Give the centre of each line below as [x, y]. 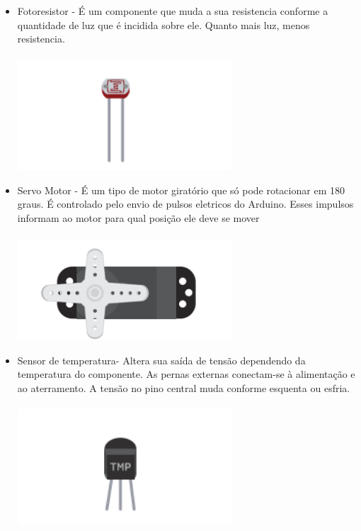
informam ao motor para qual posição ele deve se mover [138, 217]
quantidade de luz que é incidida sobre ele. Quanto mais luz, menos [164, 24]
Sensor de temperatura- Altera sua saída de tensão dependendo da [161, 360]
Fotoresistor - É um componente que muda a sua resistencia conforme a [173, 11]
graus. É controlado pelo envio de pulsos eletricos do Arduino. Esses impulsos [185, 204]
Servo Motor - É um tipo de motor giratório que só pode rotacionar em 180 [181, 190]
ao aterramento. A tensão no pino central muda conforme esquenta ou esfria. [184, 387]
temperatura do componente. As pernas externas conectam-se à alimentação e [186, 374]
